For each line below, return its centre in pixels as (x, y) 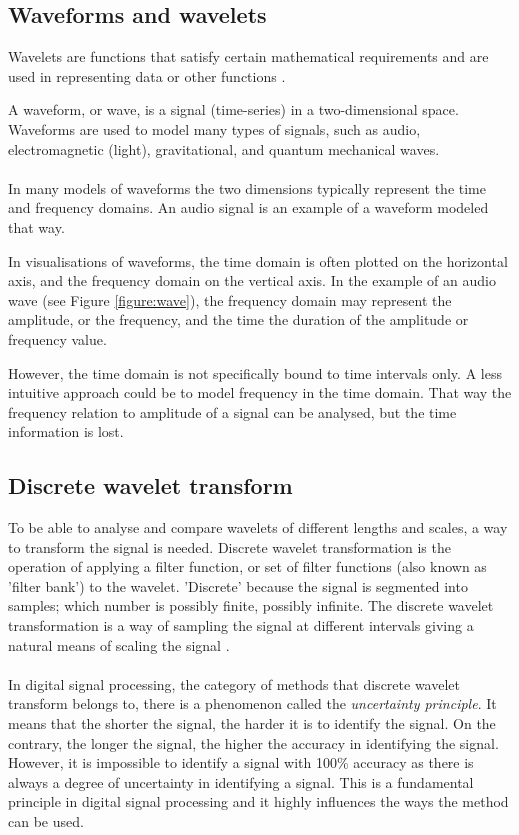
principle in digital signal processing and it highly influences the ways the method (258, 801)
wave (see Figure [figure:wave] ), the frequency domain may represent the (230, 299)
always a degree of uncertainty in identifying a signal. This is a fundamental (241, 781)
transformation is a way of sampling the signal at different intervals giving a (241, 625)
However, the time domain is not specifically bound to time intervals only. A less (255, 372)
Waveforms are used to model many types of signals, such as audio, (214, 128)
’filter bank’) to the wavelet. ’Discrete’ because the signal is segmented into (238, 585)
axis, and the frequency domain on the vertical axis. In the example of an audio (252, 280)
